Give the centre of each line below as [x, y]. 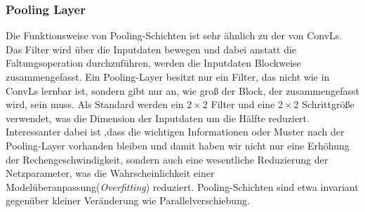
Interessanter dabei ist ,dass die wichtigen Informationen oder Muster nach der [175, 132]
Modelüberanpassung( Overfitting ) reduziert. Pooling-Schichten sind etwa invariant [182, 186]
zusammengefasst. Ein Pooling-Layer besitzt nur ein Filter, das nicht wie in [168, 77]
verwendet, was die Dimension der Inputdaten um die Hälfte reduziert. [158, 118]
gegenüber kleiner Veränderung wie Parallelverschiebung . [128, 200]
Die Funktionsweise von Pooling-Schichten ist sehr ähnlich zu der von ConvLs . [174, 35]
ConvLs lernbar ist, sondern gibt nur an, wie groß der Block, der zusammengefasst [182, 90]
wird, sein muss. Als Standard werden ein [95, 104]
